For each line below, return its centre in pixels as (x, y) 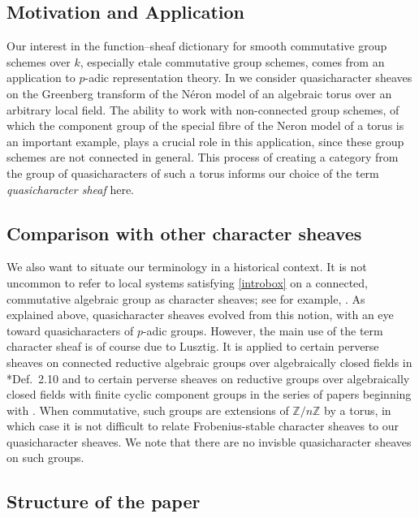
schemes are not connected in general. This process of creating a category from (203, 157)
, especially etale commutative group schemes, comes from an (232, 61)
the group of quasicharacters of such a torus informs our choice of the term (193, 173)
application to (41, 78)
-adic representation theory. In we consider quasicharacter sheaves (248, 78)
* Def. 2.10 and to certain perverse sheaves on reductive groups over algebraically (208, 378)
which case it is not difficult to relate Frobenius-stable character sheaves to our (203, 426)
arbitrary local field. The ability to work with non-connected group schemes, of (203, 109)
